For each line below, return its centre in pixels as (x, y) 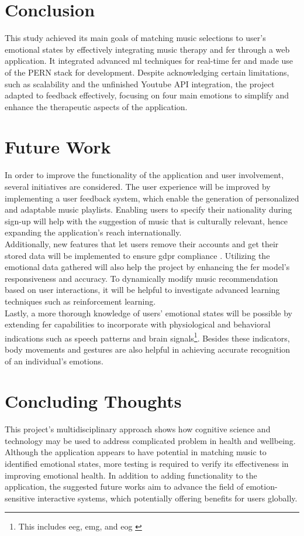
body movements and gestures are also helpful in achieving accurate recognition (148, 349)
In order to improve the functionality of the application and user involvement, (144, 175)
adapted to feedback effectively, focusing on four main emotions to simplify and (147, 95)
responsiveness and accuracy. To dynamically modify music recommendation (141, 278)
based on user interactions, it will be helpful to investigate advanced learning (142, 290)
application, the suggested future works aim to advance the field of (124, 487)
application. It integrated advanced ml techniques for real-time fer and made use (149, 61)
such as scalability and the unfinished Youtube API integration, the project (140, 83)
